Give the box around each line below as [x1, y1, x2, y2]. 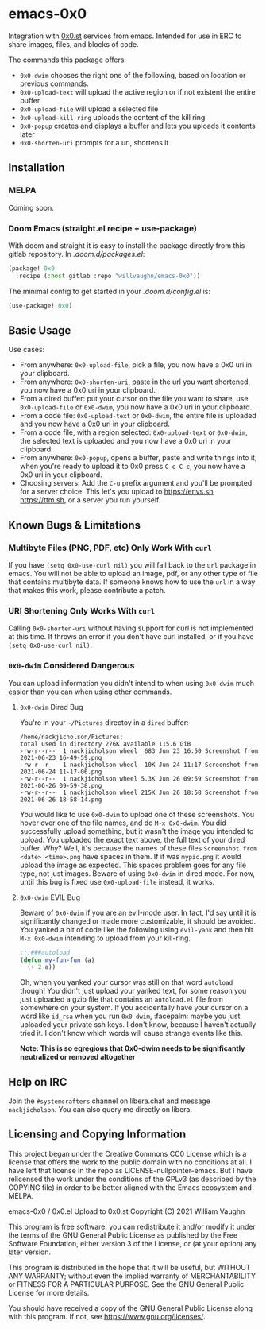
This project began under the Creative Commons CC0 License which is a [8, 1149, 247, 1158]
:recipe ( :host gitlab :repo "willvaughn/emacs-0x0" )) [15, 272, 201, 280]
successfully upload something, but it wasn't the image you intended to [19, 826, 254, 835]
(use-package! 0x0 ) [8, 301, 73, 310]
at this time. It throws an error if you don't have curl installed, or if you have [8, 632, 254, 641]
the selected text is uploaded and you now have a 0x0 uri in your [19, 436, 232, 446]
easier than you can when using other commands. [8, 687, 172, 696]
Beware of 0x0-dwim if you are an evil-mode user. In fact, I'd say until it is [19, 908, 256, 917]
